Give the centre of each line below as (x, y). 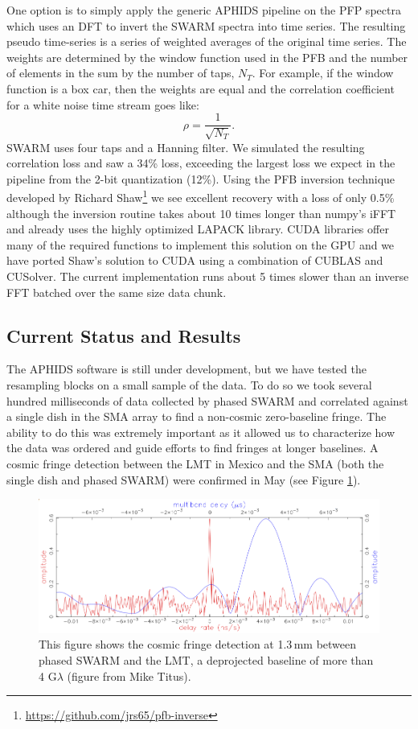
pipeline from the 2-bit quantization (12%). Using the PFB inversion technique (201, 178)
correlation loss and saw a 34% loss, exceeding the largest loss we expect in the (201, 163)
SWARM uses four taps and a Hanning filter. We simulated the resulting (186, 147)
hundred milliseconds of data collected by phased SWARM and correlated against (207, 400)
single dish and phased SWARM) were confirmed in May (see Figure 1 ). (184, 479)
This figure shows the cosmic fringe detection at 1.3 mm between (198, 644)
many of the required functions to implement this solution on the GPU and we (201, 244)
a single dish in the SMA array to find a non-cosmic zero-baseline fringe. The (197, 416)
